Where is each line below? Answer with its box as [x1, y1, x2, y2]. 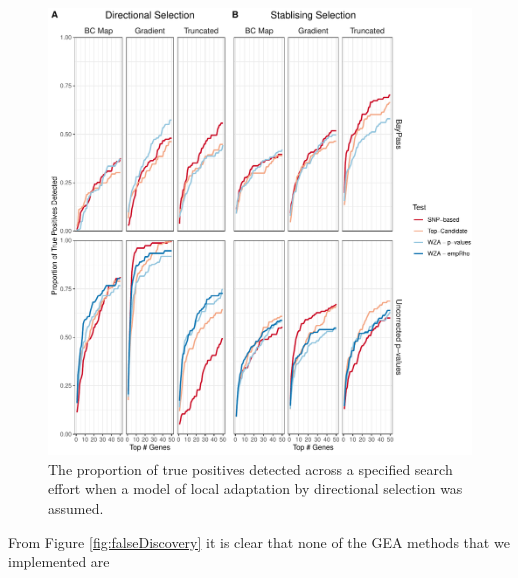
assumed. [48, 497, 104, 518]
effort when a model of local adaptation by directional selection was [48, 478, 463, 499]
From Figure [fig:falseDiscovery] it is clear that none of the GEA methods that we [8, 531, 510, 552]
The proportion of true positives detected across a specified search [48, 458, 453, 479]
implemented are [8, 551, 110, 572]
